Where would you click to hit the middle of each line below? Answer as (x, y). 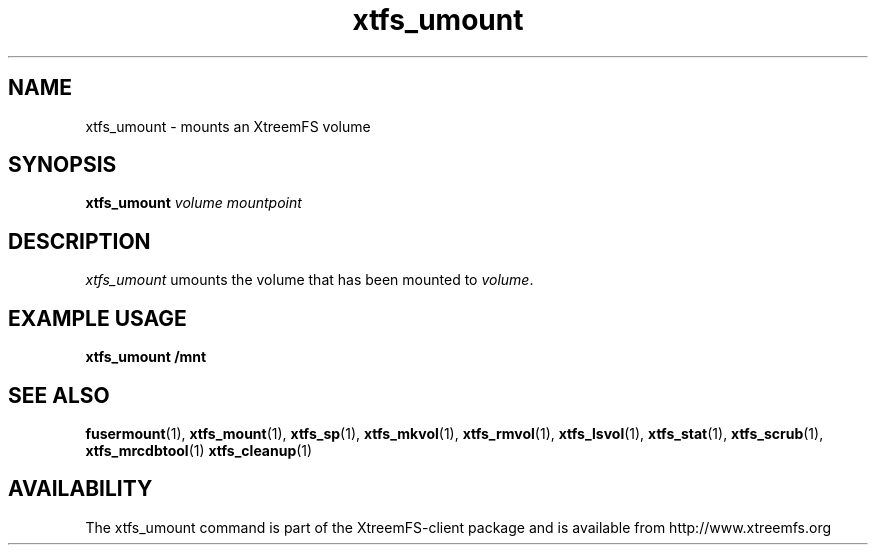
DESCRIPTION (79, 241)
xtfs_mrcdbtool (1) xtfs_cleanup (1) (199, 450)
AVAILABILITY (80, 489)
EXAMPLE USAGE (97, 318)
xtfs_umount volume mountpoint (193, 203)
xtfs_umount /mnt (146, 357)
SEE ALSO (59, 395)
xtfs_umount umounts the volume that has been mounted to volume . (309, 280)
